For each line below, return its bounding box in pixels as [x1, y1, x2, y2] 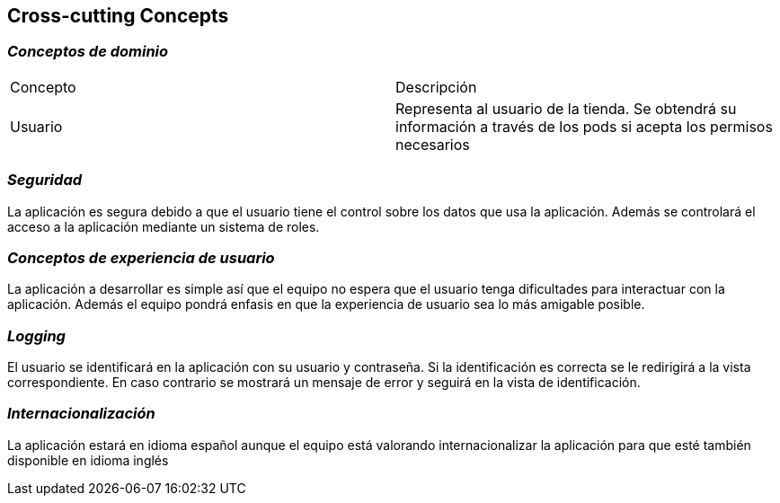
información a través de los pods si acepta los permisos [395, 117, 773, 136]
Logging [7, 326, 66, 345]
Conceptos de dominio [7, 42, 169, 61]
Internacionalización [7, 404, 155, 423]
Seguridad [7, 171, 83, 190]
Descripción [395, 77, 477, 96]
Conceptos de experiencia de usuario [7, 248, 275, 267]
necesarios [395, 135, 470, 154]
